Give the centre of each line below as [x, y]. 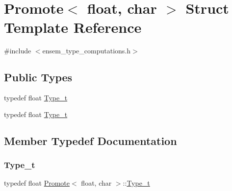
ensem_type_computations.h [86, 51]
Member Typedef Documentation [90, 140]
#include [18, 51]
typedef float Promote [37, 183]
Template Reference [73, 27]
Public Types [38, 77]
